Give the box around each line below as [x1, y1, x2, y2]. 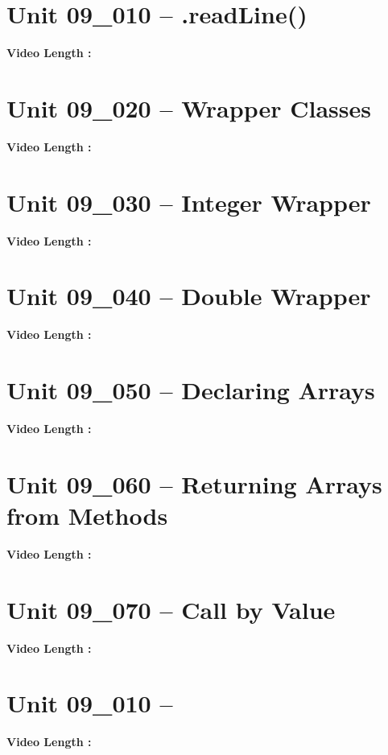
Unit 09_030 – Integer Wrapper [6, 185, 371, 218]
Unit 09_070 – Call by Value [6, 592, 336, 625]
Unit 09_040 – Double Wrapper [6, 279, 371, 312]
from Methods [6, 498, 168, 531]
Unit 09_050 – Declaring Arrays [6, 373, 375, 406]
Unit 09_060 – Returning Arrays [6, 467, 382, 500]
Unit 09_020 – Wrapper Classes [6, 91, 371, 124]
